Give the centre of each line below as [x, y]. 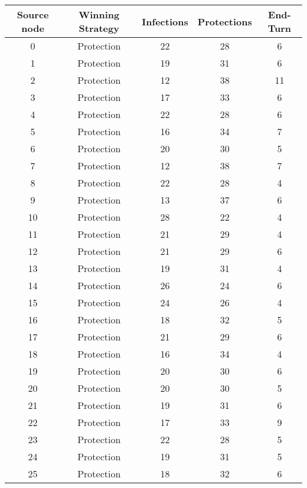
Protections [225, 21]
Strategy [99, 28]
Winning [99, 14]
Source [33, 14]
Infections [165, 21]
